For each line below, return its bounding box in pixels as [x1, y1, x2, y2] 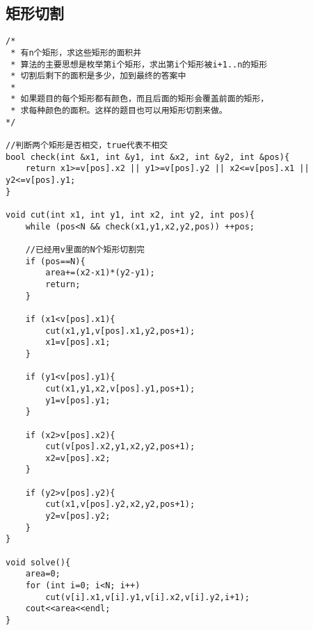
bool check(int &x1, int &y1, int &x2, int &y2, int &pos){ [6, 152, 290, 162]
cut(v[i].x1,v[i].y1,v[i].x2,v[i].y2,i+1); [45, 592, 250, 602]
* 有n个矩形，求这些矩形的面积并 [10, 47, 142, 58]
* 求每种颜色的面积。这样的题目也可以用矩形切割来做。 [10, 106, 227, 116]
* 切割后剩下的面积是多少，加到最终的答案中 [10, 71, 186, 81]
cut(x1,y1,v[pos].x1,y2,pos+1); [45, 325, 195, 336]
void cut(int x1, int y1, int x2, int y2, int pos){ [6, 210, 255, 220]
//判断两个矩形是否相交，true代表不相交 [6, 140, 168, 151]
